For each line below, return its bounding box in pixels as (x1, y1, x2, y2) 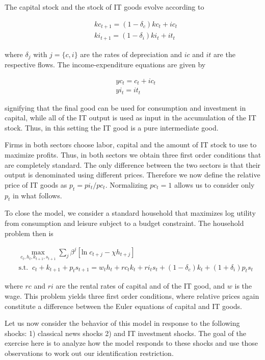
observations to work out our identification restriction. (5, 347, 174, 358)
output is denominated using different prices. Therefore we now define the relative (5, 169, 260, 180)
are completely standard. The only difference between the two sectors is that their (5, 159, 261, 170)
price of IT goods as (5, 179, 67, 190)
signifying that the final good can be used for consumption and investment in (5, 102, 246, 113)
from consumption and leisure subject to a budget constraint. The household (5, 217, 244, 228)
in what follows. (13, 190, 62, 200)
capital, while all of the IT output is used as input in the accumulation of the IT (5, 112, 256, 123)
